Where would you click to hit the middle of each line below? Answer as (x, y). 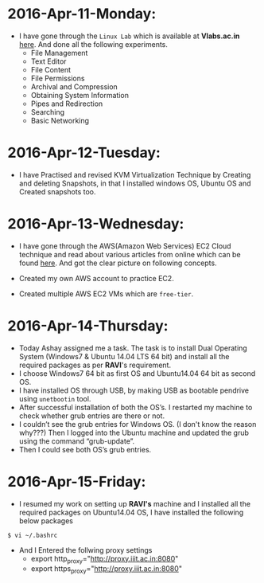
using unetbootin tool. (55, 398)
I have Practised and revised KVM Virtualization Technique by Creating (135, 174)
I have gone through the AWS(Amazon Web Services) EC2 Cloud (125, 246)
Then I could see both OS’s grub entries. (85, 449)
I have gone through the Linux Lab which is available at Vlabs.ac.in (129, 36)
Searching (48, 112)
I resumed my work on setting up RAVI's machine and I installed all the (135, 503)
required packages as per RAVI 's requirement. (95, 365)
